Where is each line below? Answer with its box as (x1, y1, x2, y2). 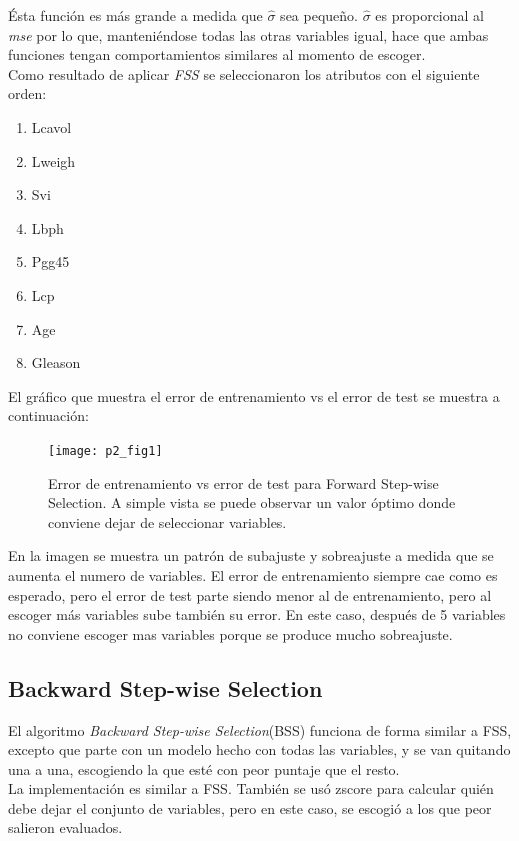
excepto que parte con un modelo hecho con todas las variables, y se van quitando (8, 739, 511, 760)
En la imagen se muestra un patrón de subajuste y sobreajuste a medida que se (8, 545, 494, 566)
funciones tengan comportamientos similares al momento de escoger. (8, 44, 426, 65)
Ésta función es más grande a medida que (8, 5, 263, 25)
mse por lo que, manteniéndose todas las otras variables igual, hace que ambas (8, 24, 489, 45)
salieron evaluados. (8, 817, 123, 838)
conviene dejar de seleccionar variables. (48, 511, 287, 532)
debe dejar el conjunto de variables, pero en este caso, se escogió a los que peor (8, 797, 492, 818)
